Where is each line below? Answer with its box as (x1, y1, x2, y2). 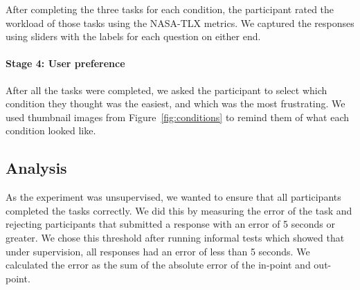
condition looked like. (6, 123, 96, 138)
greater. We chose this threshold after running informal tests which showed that (6, 230, 345, 244)
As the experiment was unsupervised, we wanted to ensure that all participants (6, 190, 341, 204)
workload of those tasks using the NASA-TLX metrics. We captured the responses (6, 15, 354, 30)
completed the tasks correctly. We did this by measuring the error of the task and (6, 203, 352, 217)
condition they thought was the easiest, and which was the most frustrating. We (6, 96, 345, 111)
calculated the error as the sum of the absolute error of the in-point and (6, 257, 311, 272)
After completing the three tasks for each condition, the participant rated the (6, 2, 334, 16)
